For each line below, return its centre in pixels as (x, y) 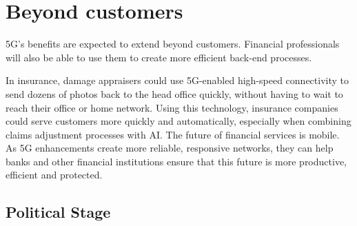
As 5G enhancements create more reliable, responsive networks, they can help (170, 148)
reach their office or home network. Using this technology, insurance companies (172, 107)
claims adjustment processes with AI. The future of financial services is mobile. (173, 134)
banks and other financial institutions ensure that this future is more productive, (176, 161)
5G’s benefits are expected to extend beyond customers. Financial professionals (173, 44)
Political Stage (58, 212)
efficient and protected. (54, 175)
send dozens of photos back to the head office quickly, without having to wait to (174, 93)
